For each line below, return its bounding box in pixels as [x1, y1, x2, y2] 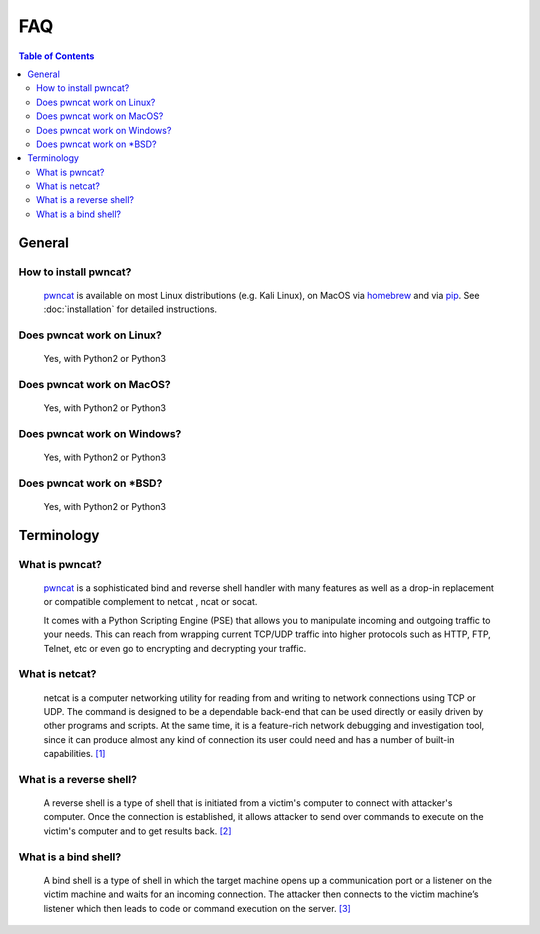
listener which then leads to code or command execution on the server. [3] [43, 902, 352, 914]
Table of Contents [18, 50, 95, 62]
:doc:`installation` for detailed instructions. [43, 303, 218, 315]
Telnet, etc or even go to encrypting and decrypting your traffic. [43, 642, 307, 654]
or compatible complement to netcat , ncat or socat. [43, 596, 258, 608]
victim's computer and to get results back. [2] [43, 825, 232, 837]
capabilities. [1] [43, 748, 106, 760]
